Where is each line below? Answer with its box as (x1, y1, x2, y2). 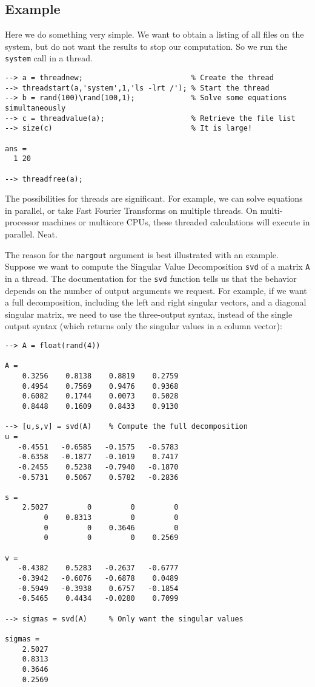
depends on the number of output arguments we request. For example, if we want (5, 284, 307, 296)
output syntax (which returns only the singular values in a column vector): (5, 320, 282, 332)
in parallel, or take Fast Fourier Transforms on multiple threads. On (5, 203, 257, 216)
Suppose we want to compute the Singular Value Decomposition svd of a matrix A (5, 260, 310, 273)
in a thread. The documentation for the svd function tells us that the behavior (5, 272, 297, 284)
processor (5, 216, 39, 228)
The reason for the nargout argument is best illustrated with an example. (5, 248, 279, 261)
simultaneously (5, 104, 66, 113)
